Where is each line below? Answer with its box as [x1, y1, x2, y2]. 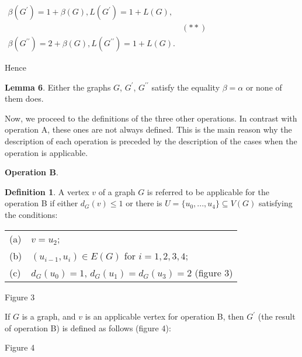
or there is [126, 197, 162, 209]
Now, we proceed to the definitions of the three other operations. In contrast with [5, 112, 297, 124]
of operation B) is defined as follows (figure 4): [5, 321, 171, 334]
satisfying [258, 197, 293, 209]
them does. [5, 92, 44, 105]
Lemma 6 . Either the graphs [5, 81, 111, 93]
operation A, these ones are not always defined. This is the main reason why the [5, 123, 292, 136]
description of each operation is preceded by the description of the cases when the [5, 135, 297, 147]
